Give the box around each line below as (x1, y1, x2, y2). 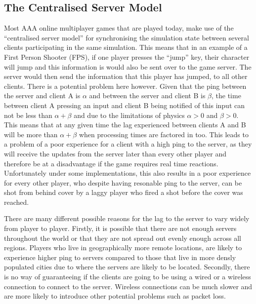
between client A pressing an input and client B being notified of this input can (4, 100, 245, 110)
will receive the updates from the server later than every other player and (4, 148, 227, 158)
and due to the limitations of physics (74, 110, 185, 120)
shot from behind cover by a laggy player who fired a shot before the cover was (4, 187, 243, 197)
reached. (4, 196, 29, 207)
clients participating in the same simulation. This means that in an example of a (4, 42, 248, 52)
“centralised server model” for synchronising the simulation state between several (4, 32, 249, 42)
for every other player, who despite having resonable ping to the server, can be (4, 177, 242, 188)
